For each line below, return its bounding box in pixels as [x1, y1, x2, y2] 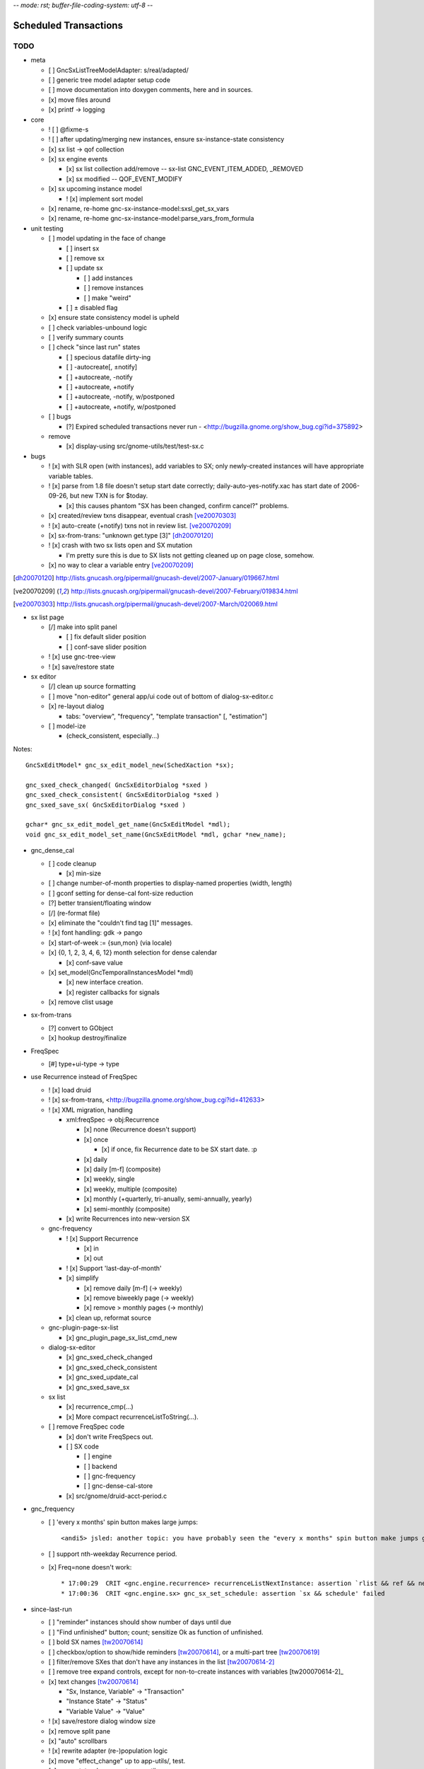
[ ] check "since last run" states [48, 343, 141, 352]
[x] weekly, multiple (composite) [83, 1185, 177, 1193]
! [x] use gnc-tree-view [48, 652, 116, 661]
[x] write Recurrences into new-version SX [66, 1214, 190, 1223]
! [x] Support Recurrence [66, 1234, 139, 1243]
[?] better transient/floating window [48, 899, 152, 907]
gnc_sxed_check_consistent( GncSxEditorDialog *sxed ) [25, 791, 220, 799]
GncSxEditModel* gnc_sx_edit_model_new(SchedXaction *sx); [25, 761, 235, 769]
